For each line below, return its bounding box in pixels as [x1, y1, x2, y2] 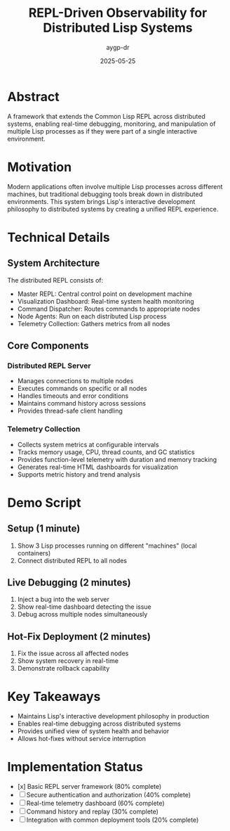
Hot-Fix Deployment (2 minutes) [7, 631, 151, 643]
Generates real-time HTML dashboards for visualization [17, 463, 179, 471]
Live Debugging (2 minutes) [7, 576, 131, 588]
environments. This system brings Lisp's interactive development [7, 197, 196, 205]
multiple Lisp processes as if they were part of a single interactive [7, 127, 198, 135]
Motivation [7, 159, 72, 175]
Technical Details [7, 229, 110, 245]
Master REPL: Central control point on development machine [17, 290, 193, 298]
